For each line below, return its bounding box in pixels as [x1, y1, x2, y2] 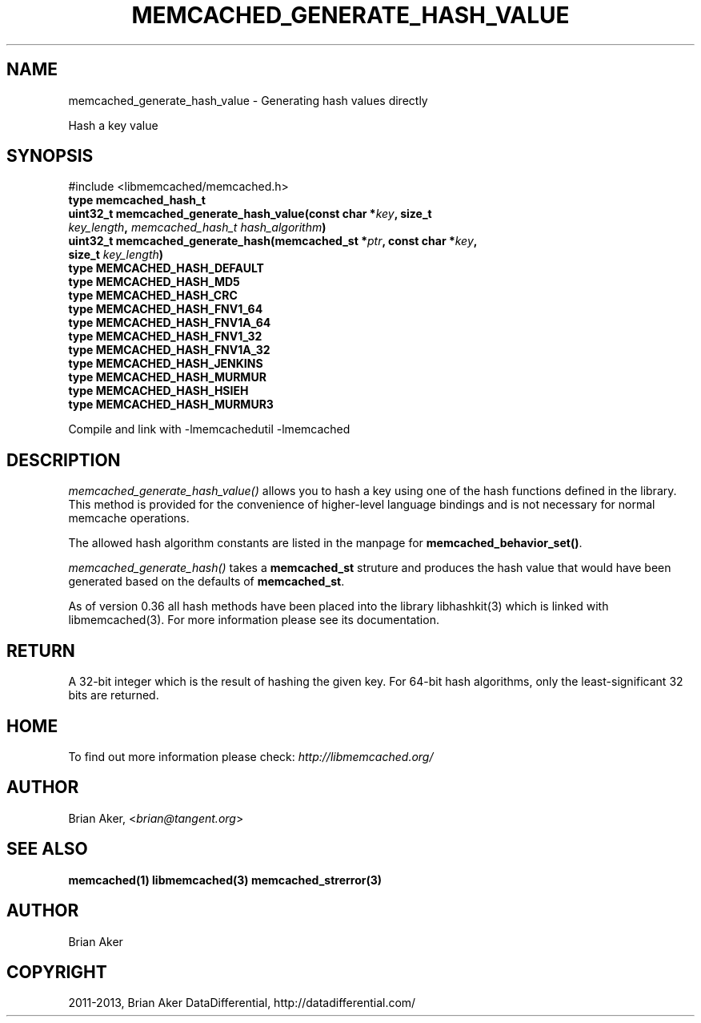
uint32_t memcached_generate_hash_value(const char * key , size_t [68, 207, 432, 221]
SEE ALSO [6, 839, 88, 860]
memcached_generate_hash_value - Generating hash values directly [68, 93, 428, 107]
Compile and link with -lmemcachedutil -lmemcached [68, 422, 350, 437]
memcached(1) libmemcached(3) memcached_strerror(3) [68, 872, 383, 887]
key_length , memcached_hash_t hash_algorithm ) [68, 220, 326, 235]
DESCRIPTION [6, 449, 121, 470]
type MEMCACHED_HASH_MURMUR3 [68, 397, 274, 412]
